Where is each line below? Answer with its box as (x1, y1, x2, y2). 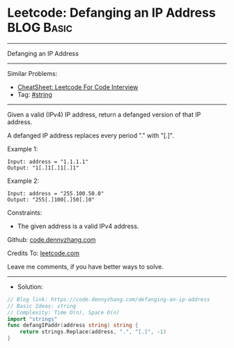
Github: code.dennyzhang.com (7, 235, 96, 243)
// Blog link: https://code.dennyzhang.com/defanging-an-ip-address (7, 296, 210, 303)
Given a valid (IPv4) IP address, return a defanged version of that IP (7, 110, 201, 119)
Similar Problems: (7, 69, 58, 77)
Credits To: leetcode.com (7, 249, 80, 257)
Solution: (17, 282, 43, 291)
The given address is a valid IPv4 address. (17, 222, 139, 230)
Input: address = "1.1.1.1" (7, 158, 89, 165)
